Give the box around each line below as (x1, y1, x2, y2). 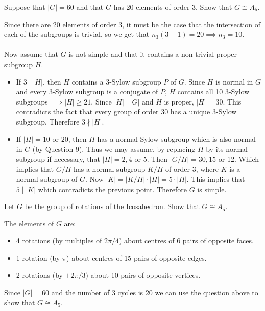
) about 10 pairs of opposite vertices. (85, 269, 201, 280)
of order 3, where (165, 163, 219, 174)
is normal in (215, 76, 253, 87)
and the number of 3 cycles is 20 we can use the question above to (51, 287, 258, 298)
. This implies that (186, 173, 245, 184)
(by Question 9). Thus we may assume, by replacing (32, 143, 196, 154)
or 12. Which (218, 153, 259, 164)
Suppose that (4, 2, 45, 12)
